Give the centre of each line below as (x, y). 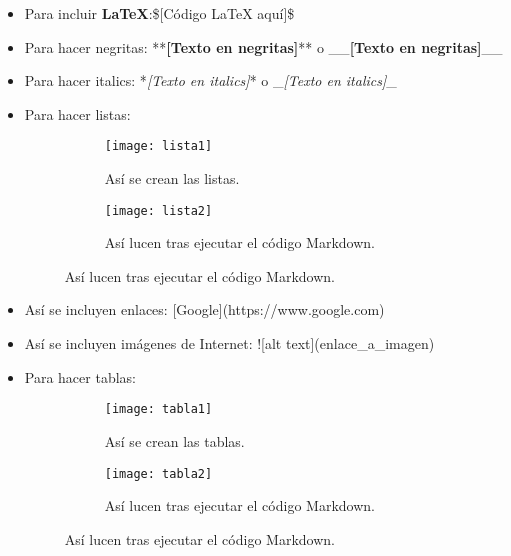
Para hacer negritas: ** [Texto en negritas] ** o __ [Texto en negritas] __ (263, 46)
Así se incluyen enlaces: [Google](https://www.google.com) (204, 309)
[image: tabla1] (158, 409)
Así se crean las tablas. (174, 440)
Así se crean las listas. (172, 178)
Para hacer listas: (77, 113)
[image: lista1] (158, 146)
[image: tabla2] (158, 473)
